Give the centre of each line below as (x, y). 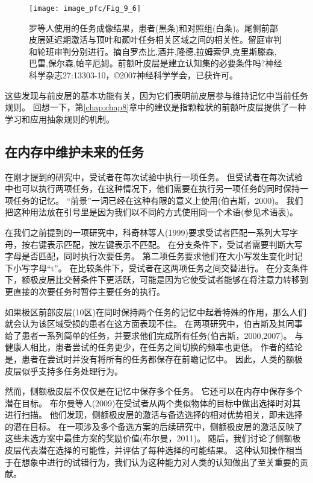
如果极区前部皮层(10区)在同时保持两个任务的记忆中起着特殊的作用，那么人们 (156, 311)
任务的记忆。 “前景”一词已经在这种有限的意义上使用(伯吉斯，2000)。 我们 (158, 200)
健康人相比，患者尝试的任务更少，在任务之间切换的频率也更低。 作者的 (145, 347)
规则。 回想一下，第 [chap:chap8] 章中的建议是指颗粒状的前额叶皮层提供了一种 (156, 107)
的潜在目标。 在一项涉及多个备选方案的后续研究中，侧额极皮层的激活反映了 (154, 426)
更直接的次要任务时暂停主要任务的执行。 (85, 291)
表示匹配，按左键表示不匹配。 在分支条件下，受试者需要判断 (166, 244)
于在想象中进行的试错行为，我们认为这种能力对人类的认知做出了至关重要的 (152, 462)
